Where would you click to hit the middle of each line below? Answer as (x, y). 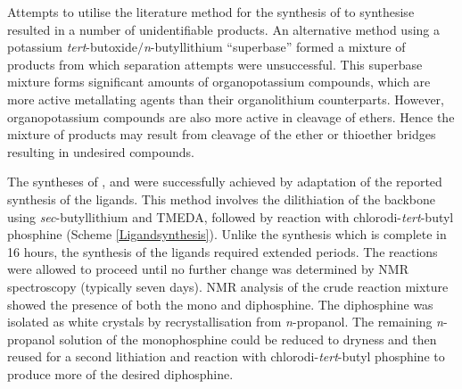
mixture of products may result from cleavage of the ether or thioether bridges (222, 134)
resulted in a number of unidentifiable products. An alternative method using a (224, 29)
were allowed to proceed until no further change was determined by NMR (208, 269)
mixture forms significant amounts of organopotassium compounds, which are (219, 82)
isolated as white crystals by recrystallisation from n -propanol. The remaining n (225, 322)
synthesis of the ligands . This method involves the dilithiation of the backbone (222, 199)
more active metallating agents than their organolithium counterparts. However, (226, 99)
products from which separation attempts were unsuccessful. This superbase (215, 64)
